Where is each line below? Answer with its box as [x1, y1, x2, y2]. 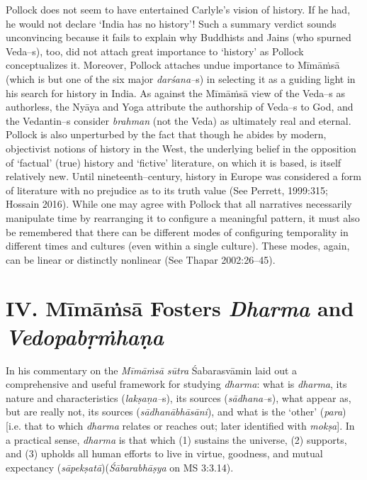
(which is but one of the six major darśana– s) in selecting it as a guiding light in [6, 71, 356, 86]
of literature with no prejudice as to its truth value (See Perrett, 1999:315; [6, 182, 328, 197]
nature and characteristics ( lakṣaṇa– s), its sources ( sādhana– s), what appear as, [6, 390, 351, 405]
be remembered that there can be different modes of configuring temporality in [6, 224, 349, 239]
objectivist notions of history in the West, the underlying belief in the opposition [6, 140, 356, 155]
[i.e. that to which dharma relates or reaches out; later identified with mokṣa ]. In [6, 418, 355, 432]
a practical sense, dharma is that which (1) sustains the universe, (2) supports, [6, 432, 347, 447]
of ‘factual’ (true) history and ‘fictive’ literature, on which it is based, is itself [6, 155, 341, 169]
